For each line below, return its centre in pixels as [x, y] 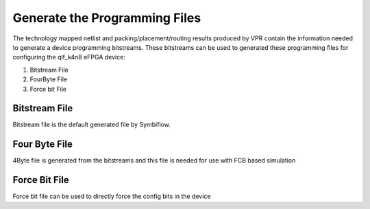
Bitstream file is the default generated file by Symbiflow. [91, 125]
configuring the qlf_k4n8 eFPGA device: [69, 57]
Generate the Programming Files [107, 18]
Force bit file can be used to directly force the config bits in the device [112, 196]
